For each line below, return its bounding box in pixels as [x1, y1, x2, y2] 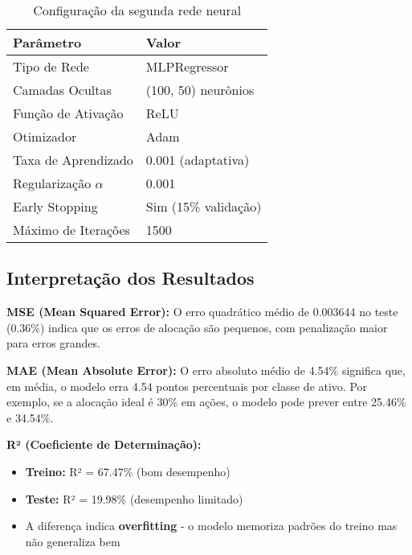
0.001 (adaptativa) [145, 150, 250, 169]
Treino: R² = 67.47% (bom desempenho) [25, 462, 230, 479]
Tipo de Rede [13, 57, 89, 76]
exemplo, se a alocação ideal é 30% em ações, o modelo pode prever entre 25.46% [6, 393, 406, 410]
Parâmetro [13, 33, 82, 51]
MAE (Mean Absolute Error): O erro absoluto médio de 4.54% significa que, [6, 361, 406, 378]
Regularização [13, 174, 92, 192]
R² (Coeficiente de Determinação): [6, 436, 202, 453]
